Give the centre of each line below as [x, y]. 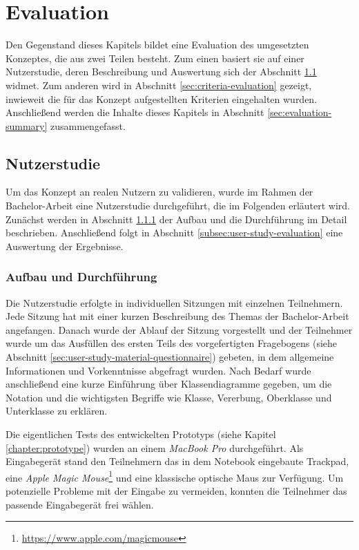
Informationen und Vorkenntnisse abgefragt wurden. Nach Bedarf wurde [158, 370]
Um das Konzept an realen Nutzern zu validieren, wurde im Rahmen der [159, 192]
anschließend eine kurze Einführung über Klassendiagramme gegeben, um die [169, 384]
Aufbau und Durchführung [81, 277]
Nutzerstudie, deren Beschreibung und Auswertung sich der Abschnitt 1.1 [161, 72]
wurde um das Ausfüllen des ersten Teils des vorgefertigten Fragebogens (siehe [172, 343]
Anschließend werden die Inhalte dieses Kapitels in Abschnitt [135, 112]
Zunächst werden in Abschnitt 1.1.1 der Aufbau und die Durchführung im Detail [176, 219]
